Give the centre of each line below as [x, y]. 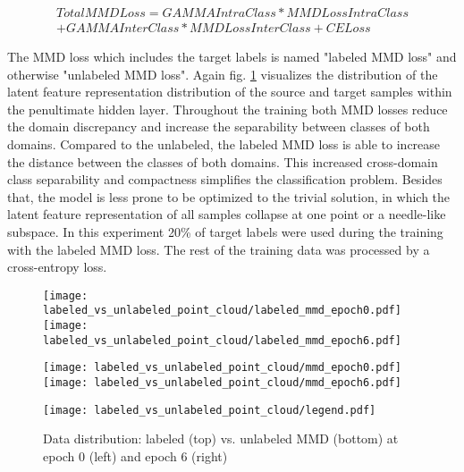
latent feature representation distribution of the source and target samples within [230, 92]
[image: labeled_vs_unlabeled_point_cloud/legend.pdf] [210, 410]
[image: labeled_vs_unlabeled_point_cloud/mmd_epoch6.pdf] [222, 383]
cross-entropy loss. [57, 267]
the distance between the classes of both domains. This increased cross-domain [223, 161]
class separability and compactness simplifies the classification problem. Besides [225, 179]
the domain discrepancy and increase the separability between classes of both [219, 126]
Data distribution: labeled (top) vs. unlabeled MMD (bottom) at [221, 438]
